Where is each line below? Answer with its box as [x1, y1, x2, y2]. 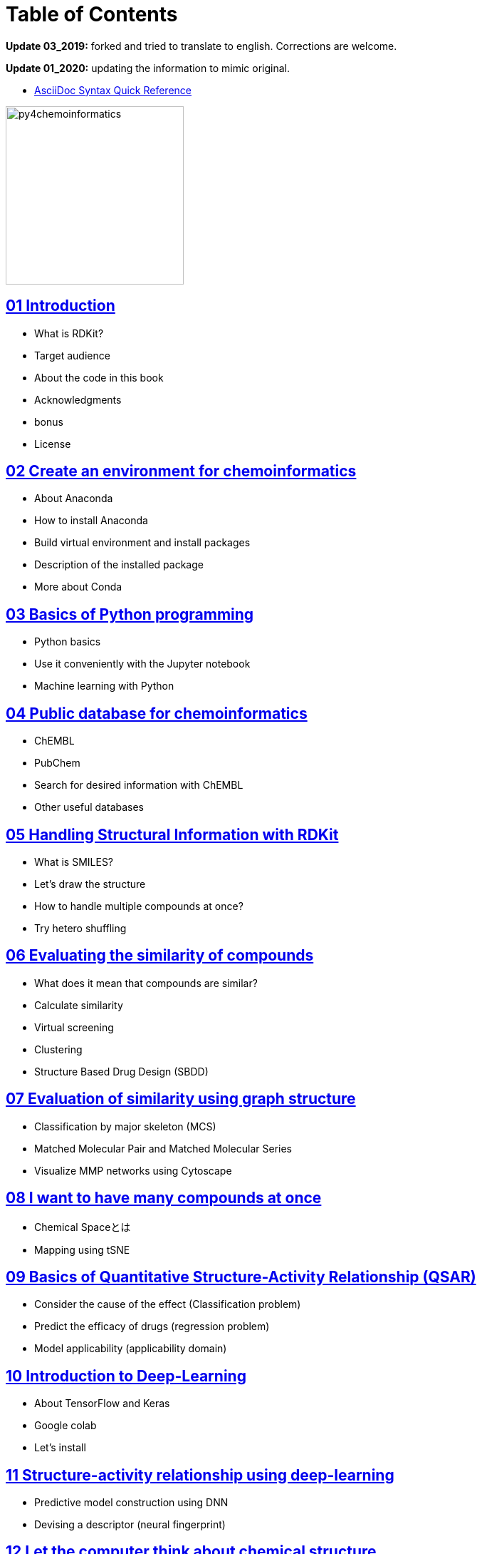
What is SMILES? [34, 855, 114, 868]
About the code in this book [34, 371, 164, 384]
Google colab [34, 1419, 97, 1432]
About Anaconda [34, 492, 113, 505]
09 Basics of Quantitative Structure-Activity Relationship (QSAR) [6, 1267, 476, 1286]
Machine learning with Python [34, 680, 174, 692]
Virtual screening [34, 1021, 114, 1033]
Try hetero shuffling [34, 921, 127, 934]
